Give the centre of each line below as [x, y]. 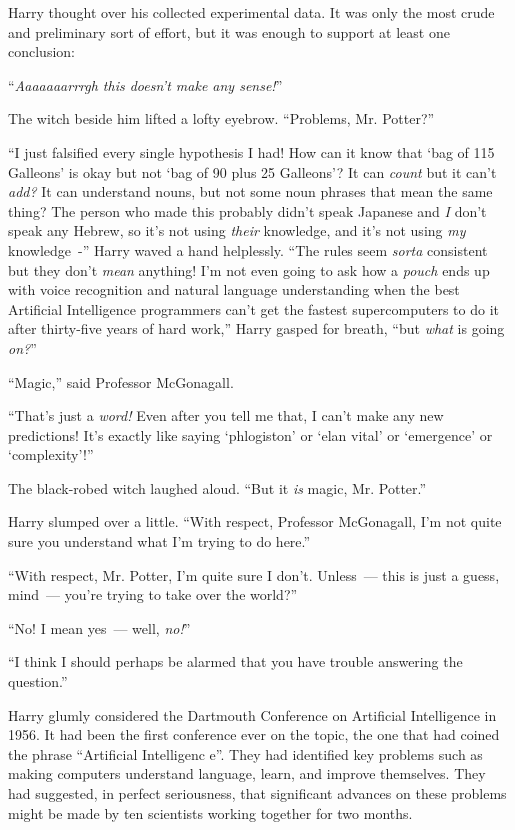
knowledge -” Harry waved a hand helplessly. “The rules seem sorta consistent [248, 249]
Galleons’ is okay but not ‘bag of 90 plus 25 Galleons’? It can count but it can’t [252, 171]
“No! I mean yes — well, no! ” [99, 627]
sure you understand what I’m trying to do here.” [159, 541]
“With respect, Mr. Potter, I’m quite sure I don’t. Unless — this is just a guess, [254, 574]
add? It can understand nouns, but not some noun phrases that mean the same [250, 191]
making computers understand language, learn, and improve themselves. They [247, 773]
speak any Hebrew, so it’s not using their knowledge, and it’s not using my [237, 230]
